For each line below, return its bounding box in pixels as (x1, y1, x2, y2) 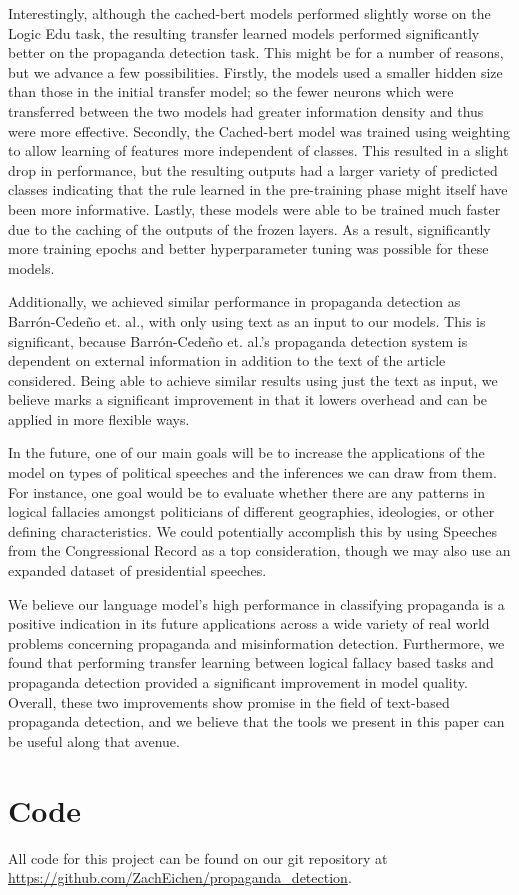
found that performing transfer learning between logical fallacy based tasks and (8, 652, 494, 673)
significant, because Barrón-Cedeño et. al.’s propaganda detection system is (8, 330, 468, 351)
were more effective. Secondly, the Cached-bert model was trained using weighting (8, 120, 510, 141)
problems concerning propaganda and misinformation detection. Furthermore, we (8, 632, 505, 653)
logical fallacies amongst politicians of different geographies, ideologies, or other (8, 501, 495, 522)
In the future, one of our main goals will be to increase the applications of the (8, 442, 485, 463)
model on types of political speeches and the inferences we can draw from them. (8, 462, 497, 483)
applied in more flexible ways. (8, 408, 190, 429)
